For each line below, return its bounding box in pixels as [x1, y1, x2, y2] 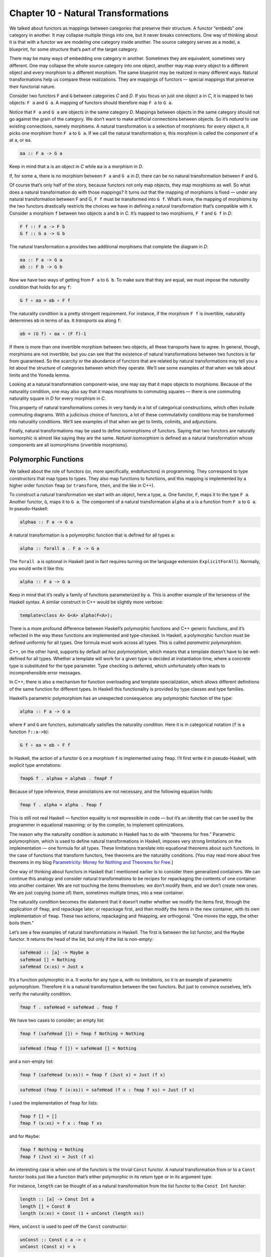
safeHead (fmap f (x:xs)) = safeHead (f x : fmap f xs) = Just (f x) [20, 1087, 195, 1093]
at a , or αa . [9, 137, 32, 143]
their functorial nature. [9, 83, 56, 89]
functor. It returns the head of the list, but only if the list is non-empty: [9, 936, 154, 942]
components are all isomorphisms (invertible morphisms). [9, 442, 128, 448]
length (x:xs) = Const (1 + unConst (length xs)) [20, 1211, 145, 1216]
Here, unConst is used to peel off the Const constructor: [9, 1223, 128, 1229]
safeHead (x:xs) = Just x [20, 963, 84, 969]
